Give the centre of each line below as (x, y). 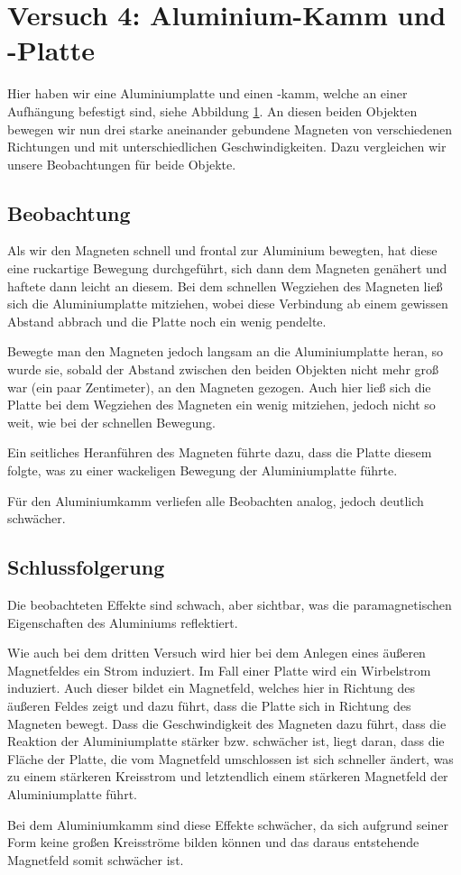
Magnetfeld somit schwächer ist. (96, 859)
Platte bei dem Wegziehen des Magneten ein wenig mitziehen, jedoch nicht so (221, 405)
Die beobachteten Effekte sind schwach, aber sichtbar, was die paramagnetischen (230, 604)
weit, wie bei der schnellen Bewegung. (111, 422)
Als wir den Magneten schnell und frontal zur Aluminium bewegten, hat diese (222, 250)
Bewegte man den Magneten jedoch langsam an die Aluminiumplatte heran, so (225, 351)
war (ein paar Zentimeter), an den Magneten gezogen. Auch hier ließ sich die (219, 387)
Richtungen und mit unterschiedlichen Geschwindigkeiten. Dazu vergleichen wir (227, 147)
